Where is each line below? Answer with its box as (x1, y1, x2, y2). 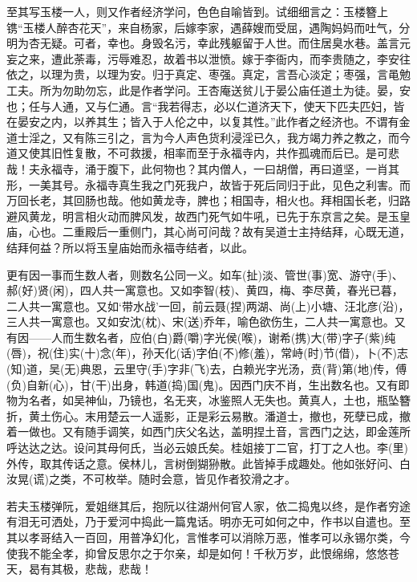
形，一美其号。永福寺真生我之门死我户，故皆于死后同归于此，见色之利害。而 (6, 176, 411, 193)
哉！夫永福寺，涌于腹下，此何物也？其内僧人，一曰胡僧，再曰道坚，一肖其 (6, 160, 399, 177)
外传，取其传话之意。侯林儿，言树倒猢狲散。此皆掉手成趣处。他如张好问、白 (6, 454, 411, 471)
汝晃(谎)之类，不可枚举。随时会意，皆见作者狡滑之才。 (6, 470, 296, 487)
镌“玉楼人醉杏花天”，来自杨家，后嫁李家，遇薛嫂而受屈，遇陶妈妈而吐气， (6, 18, 399, 35)
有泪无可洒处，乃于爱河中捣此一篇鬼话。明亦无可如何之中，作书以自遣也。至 (6, 513, 411, 530)
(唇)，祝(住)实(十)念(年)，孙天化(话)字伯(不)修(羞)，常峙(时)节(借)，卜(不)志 (6, 344, 408, 361)
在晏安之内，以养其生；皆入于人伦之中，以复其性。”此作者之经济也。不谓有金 (6, 113, 411, 130)
